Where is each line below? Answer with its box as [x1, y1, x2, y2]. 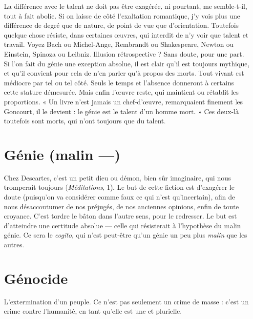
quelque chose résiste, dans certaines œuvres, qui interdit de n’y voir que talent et [4, 29, 249, 40]
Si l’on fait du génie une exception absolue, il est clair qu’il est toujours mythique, [4, 58, 250, 68]
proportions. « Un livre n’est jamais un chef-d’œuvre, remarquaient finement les [4, 96, 243, 106]
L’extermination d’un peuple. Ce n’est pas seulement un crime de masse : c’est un [4, 296, 249, 306]
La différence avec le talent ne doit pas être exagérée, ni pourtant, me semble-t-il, [4, 1, 247, 11]
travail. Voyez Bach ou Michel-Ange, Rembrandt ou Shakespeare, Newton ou [4, 39, 233, 49]
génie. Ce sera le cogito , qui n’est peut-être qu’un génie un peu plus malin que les [4, 230, 247, 240]
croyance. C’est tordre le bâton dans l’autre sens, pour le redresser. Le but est [4, 211, 237, 221]
